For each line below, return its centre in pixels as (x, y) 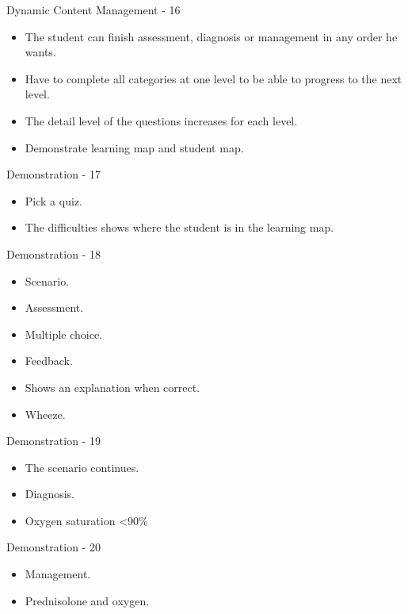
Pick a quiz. (53, 200)
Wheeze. (45, 414)
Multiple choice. (64, 334)
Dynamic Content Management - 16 (93, 10)
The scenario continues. (82, 467)
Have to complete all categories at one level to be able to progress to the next (214, 78)
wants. (40, 52)
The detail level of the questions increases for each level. (161, 120)
